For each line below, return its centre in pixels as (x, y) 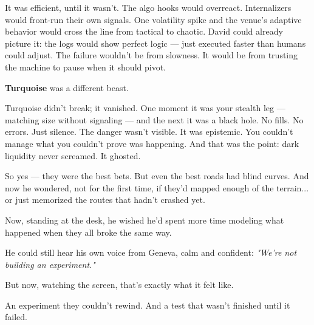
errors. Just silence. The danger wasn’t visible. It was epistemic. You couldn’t (149, 132)
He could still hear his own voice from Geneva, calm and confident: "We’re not (151, 252)
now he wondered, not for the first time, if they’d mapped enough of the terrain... (157, 187)
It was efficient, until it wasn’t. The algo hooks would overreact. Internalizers (148, 7)
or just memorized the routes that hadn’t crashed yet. (105, 200)
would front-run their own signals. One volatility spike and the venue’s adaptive (153, 19)
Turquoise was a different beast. (67, 87)
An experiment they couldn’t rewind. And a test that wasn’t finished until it (148, 305)
